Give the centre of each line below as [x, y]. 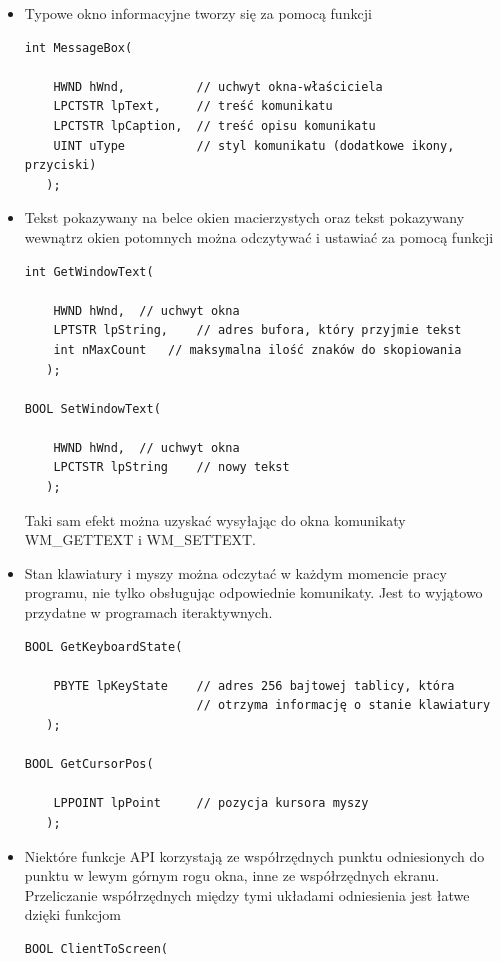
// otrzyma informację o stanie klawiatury [343, 705]
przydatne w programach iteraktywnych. [148, 612]
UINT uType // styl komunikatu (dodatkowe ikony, [254, 145]
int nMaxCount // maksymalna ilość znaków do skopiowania [257, 349]
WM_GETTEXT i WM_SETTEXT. [140, 539]
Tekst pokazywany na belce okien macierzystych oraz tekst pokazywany [244, 217]
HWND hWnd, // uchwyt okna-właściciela [218, 86]
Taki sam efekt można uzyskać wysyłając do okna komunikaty [215, 519]
